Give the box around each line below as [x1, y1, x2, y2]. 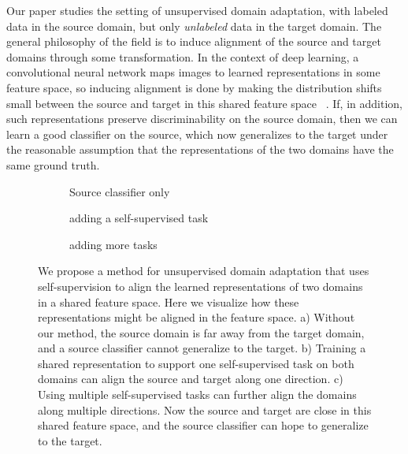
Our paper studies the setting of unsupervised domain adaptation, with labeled [6, 2, 388, 18]
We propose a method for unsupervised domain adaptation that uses [38, 262, 369, 279]
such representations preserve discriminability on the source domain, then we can [6, 110, 398, 127]
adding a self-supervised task [69, 210, 209, 226]
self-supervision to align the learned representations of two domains [38, 277, 363, 294]
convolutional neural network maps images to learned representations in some [6, 64, 380, 80]
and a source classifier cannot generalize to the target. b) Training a [38, 340, 366, 356]
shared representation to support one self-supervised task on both [38, 355, 354, 371]
